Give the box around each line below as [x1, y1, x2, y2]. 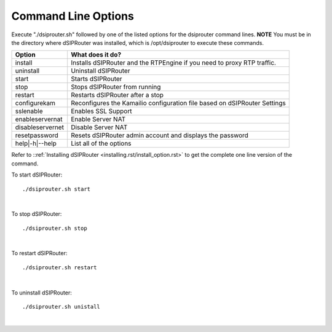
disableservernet [15, 123, 65, 132]
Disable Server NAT [71, 123, 128, 132]
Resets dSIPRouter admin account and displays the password [71, 131, 249, 140]
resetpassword [15, 131, 58, 140]
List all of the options [71, 139, 132, 148]
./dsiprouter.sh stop [22, 224, 87, 232]
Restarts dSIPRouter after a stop [71, 91, 164, 100]
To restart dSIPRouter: [11, 250, 68, 257]
